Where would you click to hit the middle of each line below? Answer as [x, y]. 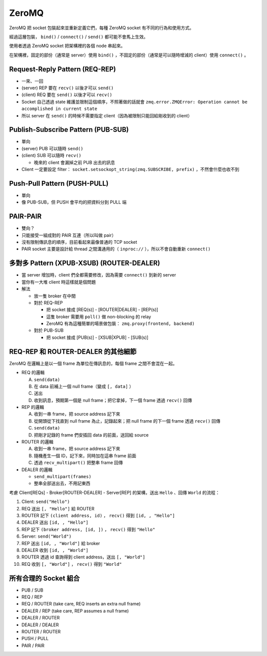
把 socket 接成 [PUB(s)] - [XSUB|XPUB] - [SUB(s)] [97, 337]
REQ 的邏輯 [33, 373]
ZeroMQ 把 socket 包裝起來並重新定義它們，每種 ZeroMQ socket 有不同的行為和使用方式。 [101, 28]
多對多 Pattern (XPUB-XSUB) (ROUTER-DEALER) [85, 263]
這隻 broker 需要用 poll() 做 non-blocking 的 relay [99, 317]
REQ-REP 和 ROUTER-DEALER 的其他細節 [73, 352]
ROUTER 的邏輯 [38, 442]
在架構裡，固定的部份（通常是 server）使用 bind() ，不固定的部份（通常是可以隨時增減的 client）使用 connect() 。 [129, 55]
